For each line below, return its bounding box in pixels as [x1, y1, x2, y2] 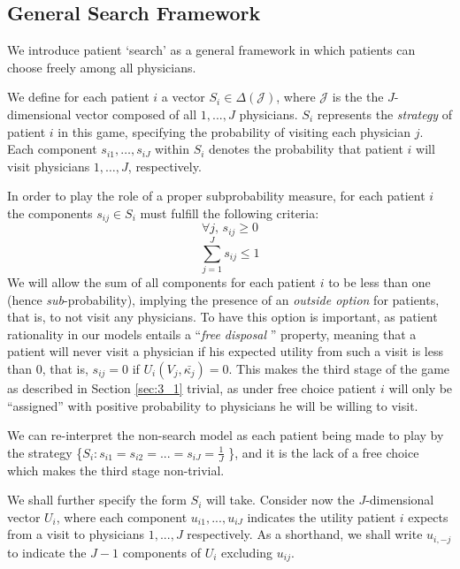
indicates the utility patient [247, 507, 396, 526]
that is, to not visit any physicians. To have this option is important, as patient [7, 307, 438, 326]
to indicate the [7, 542, 87, 561]
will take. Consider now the [206, 490, 355, 509]
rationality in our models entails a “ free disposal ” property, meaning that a [7, 324, 417, 343]
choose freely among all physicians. [7, 57, 196, 76]
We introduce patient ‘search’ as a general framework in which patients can [7, 41, 416, 59]
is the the [332, 87, 384, 106]
